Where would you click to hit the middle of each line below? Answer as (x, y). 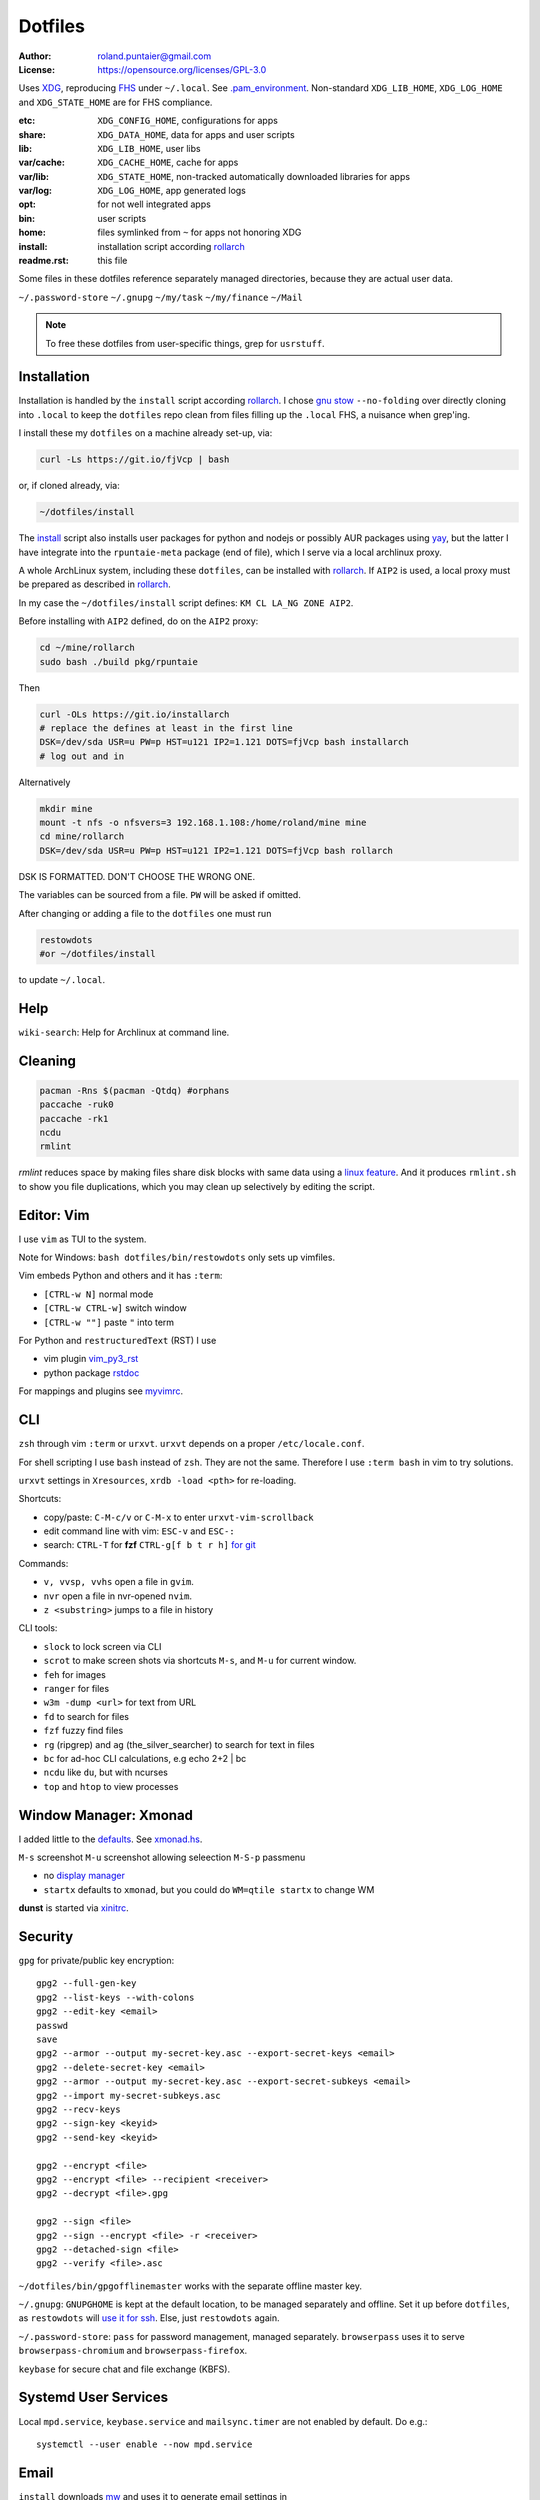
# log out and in (82, 756)
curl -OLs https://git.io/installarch (134, 714)
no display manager (84, 1876)
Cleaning (47, 1060)
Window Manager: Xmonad (106, 1815)
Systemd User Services (93, 2397)
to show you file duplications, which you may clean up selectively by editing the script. (196, 1186)
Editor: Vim (54, 1215)
